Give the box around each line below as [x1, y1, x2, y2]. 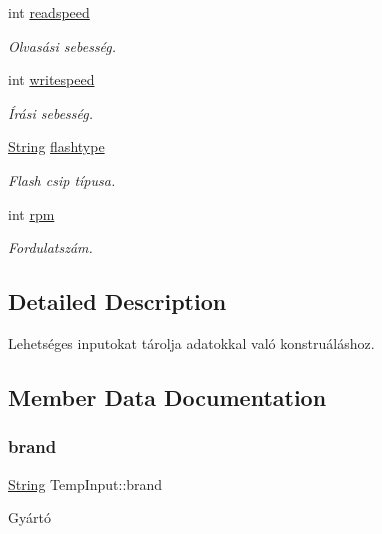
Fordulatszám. [8, 237, 93, 258]
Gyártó [8, 507, 51, 528]
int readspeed [8, 2, 90, 22]
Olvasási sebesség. [8, 35, 117, 56]
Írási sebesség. [8, 102, 94, 123]
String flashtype [8, 136, 105, 157]
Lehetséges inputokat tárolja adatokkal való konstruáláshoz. [8, 332, 375, 353]
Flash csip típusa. [8, 169, 116, 190]
